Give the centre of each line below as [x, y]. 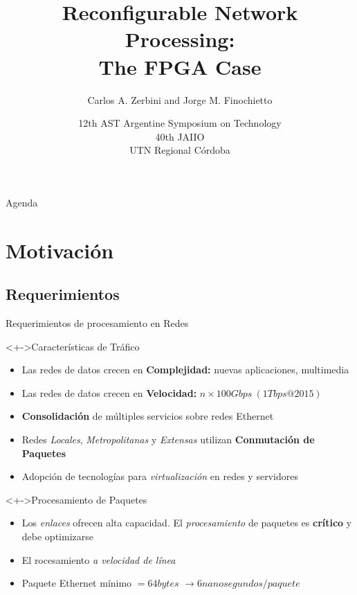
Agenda [22, 202]
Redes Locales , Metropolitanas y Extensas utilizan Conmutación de [168, 439]
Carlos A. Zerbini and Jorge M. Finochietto [180, 99]
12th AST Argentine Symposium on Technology [180, 123]
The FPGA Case [180, 66]
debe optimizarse [57, 536]
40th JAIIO [180, 136]
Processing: [180, 39]
